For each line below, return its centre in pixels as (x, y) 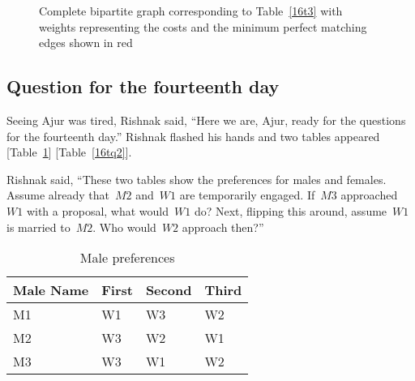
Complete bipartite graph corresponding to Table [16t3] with (191, 11)
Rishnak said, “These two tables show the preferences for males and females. (197, 179)
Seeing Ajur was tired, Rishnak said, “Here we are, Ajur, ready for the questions (206, 120)
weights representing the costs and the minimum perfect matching (203, 26)
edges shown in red (86, 43)
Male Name (51, 290)
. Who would (124, 227)
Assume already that (58, 195)
